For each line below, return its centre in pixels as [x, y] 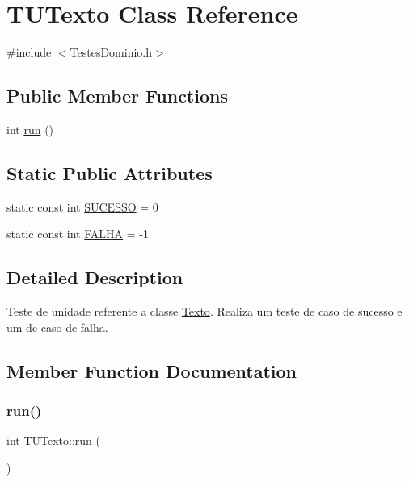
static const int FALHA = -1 [78, 234]
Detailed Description [95, 277]
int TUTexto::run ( [53, 440]
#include [29, 52]
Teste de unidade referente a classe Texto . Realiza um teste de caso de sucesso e [204, 311]
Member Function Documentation [152, 370]
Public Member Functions [117, 96]
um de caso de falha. [57, 327]
